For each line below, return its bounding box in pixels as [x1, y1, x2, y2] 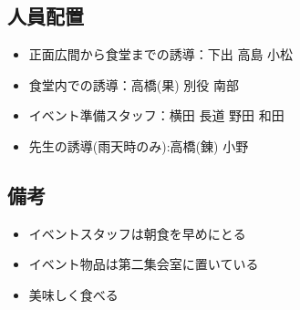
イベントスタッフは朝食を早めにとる [28, 223, 246, 243]
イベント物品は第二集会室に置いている [28, 254, 259, 274]
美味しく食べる [28, 284, 119, 304]
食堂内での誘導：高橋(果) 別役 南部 [28, 75, 240, 94]
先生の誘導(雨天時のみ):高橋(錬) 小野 [28, 136, 249, 155]
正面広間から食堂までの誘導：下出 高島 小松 [28, 45, 294, 64]
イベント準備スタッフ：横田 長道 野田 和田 [28, 106, 284, 125]
